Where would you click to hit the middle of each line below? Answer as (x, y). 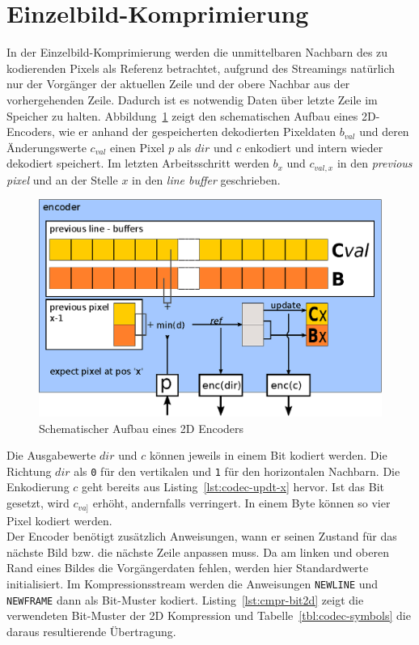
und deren (384, 132)
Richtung (29, 471)
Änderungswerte (47, 147)
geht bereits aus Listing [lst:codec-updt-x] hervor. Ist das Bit (233, 487)
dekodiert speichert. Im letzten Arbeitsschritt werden (138, 163)
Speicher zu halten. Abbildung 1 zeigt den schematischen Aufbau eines (182, 115)
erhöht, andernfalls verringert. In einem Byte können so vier (241, 503)
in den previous (375, 163)
